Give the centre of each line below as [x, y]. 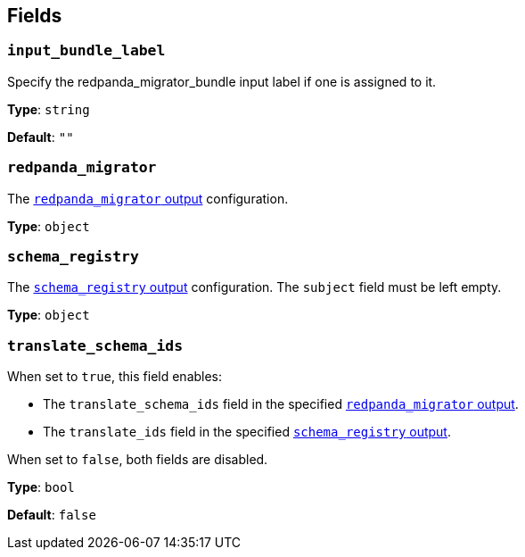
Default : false [52, 515]
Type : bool [41, 487]
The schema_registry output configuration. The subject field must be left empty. [254, 287]
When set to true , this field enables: [115, 377]
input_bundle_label [86, 51]
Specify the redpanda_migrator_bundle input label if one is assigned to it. [222, 81]
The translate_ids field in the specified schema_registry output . [247, 432]
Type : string [49, 109]
